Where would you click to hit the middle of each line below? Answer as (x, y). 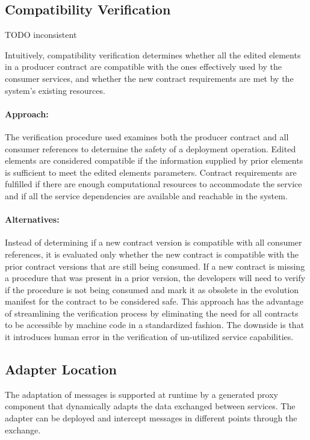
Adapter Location (61, 369)
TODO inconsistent (41, 35)
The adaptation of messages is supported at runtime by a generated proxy (141, 394)
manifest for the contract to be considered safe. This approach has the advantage (154, 301)
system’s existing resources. (55, 90)
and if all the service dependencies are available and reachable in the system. (146, 195)
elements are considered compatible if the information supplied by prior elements (154, 160)
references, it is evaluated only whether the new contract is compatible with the (152, 254)
